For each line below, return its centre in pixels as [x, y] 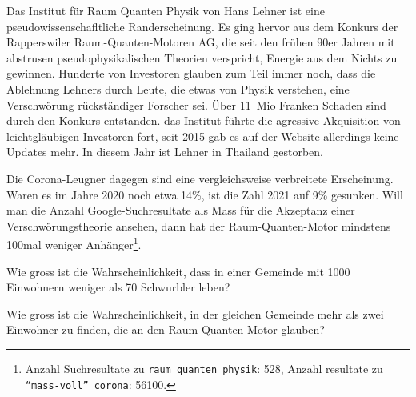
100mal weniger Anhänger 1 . [74, 243]
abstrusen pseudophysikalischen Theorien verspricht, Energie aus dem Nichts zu [202, 57]
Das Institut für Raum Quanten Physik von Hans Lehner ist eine [166, 10]
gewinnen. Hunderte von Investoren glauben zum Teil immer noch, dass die [191, 73]
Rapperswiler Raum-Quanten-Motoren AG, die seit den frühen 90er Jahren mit [201, 42]
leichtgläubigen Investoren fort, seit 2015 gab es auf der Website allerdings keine [203, 136]
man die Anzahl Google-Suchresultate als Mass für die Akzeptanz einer [181, 210]
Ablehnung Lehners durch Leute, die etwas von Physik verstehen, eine [178, 88]
